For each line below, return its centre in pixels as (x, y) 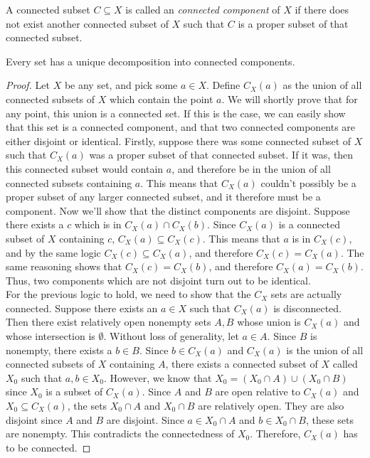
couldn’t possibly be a (308, 182)
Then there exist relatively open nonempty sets (109, 322)
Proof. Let (28, 85)
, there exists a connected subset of (242, 364)
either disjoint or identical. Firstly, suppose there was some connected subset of (179, 140)
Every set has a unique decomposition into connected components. (150, 61)
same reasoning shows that (64, 266)
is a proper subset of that (293, 23)
